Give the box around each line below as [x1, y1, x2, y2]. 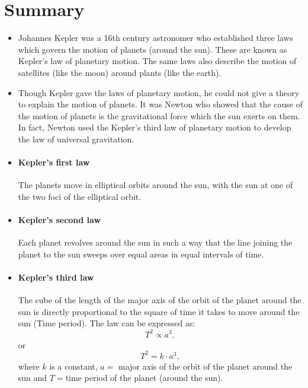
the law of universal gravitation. [18, 132, 134, 145]
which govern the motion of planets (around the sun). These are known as [18, 43, 287, 55]
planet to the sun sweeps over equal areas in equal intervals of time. [18, 247, 264, 260]
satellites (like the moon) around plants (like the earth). [18, 66, 222, 78]
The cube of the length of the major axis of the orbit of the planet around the [18, 294, 301, 306]
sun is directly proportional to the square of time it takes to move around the [18, 305, 300, 317]
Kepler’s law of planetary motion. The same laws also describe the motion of [18, 55, 297, 67]
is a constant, [49, 360, 98, 372]
